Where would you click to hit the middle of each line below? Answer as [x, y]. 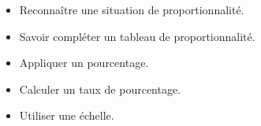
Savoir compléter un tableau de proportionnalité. [137, 36]
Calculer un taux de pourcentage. [100, 89]
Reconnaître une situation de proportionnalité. [132, 9]
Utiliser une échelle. [67, 115]
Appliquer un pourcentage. [84, 63]
